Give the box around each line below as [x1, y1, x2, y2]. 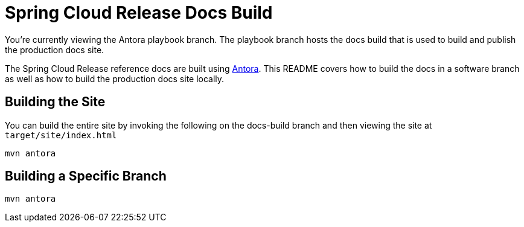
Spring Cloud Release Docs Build [5, 2, 273, 23]
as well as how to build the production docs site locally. [5, 73, 225, 84]
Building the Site [5, 94, 106, 110]
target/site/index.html [5, 130, 117, 140]
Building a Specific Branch [5, 168, 167, 184]
